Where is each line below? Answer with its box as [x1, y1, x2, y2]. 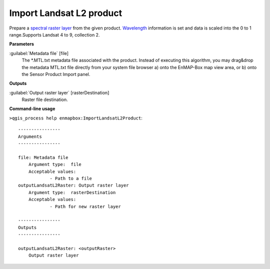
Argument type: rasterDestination [28, 189, 116, 195]
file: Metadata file [18, 154, 68, 160]
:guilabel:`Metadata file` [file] [9, 50, 69, 56]
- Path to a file [49, 175, 92, 181]
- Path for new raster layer [49, 203, 121, 209]
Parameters [9, 41, 34, 47]
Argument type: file [28, 161, 82, 167]
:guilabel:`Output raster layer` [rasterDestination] [9, 89, 109, 95]
